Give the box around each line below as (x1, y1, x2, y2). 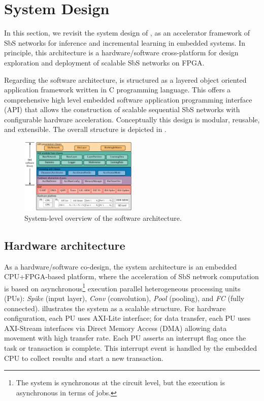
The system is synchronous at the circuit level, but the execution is (16, 377, 225, 388)
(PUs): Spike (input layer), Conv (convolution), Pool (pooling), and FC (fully (4, 292, 245, 303)
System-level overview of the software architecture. (24, 212, 182, 223)
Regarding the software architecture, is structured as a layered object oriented (4, 74, 247, 85)
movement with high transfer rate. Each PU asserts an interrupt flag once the (4, 332, 246, 343)
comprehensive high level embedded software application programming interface (4, 94, 252, 105)
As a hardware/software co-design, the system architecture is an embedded (4, 261, 237, 272)
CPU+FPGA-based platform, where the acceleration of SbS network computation (4, 271, 259, 282)
